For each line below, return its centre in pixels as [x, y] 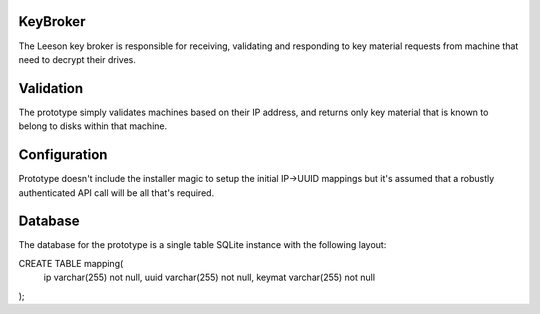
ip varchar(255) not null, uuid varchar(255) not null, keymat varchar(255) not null [209, 277]
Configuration [63, 155]
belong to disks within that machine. [93, 126]
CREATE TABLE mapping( [71, 263]
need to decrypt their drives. [77, 59]
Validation [51, 88]
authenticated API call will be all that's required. [116, 192]
